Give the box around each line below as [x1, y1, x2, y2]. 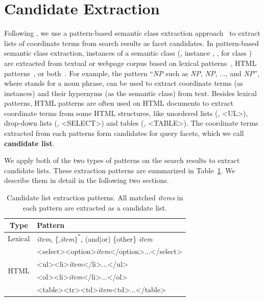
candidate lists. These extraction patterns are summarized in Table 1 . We [4, 165, 235, 175]
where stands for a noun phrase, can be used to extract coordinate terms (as [4, 78, 244, 88]
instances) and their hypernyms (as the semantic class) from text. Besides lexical [4, 87, 257, 98]
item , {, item [37, 233, 75, 244]
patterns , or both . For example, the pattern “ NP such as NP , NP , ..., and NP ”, [4, 67, 259, 78]
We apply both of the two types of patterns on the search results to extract [4, 155, 240, 166]
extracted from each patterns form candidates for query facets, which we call [4, 128, 244, 138]
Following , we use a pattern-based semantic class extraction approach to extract [4, 28, 260, 38]
